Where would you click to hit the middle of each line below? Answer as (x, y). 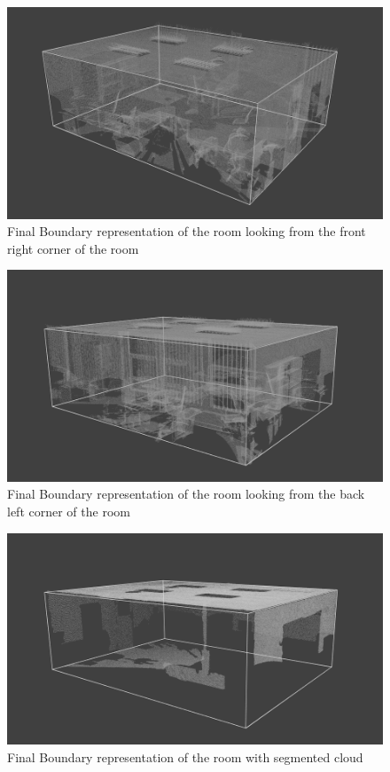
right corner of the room (73, 248)
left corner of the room (69, 511)
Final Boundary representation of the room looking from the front (187, 231)
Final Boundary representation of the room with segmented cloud (185, 756)
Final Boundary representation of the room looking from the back (186, 494)
